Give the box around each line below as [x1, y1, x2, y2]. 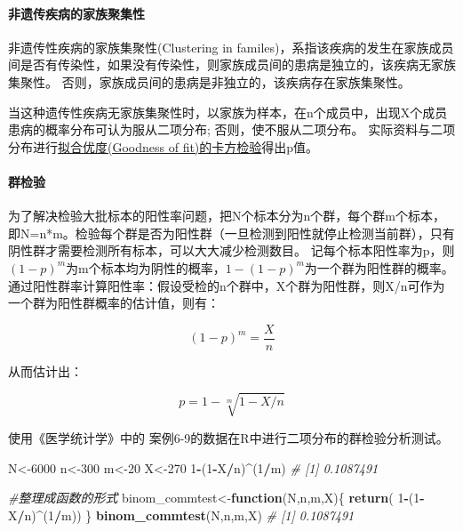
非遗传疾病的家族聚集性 [8, 4, 145, 22]
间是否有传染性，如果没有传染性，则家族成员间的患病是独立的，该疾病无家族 [8, 55, 456, 74]
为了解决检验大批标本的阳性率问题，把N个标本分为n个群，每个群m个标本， [8, 206, 445, 225]
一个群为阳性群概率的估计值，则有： [8, 294, 220, 312]
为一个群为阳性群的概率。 [304, 258, 454, 277]
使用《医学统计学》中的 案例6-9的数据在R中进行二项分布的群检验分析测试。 [8, 428, 449, 447]
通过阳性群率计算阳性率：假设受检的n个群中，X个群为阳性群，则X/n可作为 [8, 276, 445, 294]
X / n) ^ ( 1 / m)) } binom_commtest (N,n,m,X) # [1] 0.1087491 [8, 505, 355, 524]
